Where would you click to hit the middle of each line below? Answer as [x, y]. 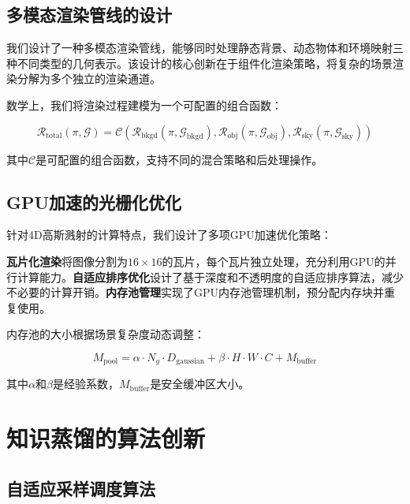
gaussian [190, 362]
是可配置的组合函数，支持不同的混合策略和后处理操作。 [179, 159]
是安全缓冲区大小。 [200, 384]
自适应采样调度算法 [81, 488]
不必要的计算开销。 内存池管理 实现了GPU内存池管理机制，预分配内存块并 [196, 292]
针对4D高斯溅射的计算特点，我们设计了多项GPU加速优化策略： [169, 235]
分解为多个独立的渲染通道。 [89, 78]
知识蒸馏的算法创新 [106, 438]
